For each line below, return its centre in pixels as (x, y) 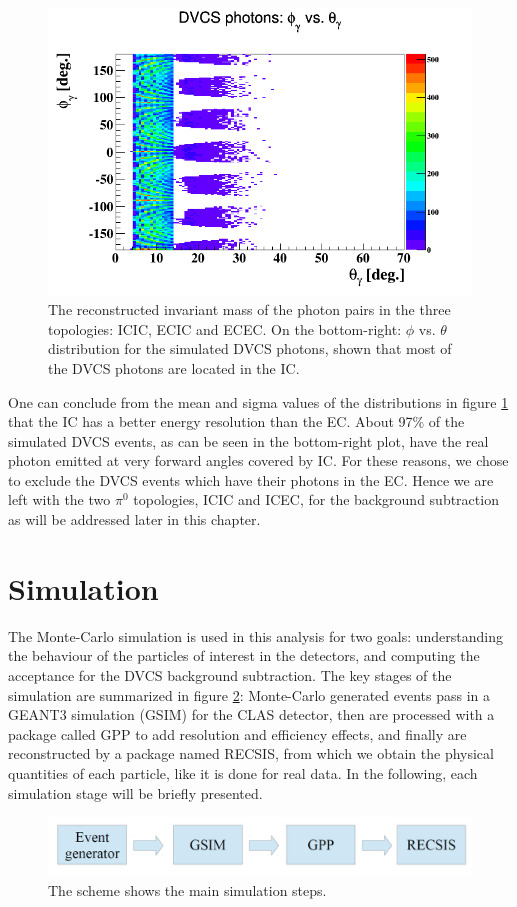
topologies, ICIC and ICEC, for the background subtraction (316, 499)
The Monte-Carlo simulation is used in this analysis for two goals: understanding (256, 635)
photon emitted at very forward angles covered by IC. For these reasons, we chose (258, 460)
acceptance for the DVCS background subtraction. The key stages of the (230, 674)
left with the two (59, 499)
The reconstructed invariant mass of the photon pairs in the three (249, 309)
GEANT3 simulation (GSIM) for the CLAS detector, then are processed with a (251, 714)
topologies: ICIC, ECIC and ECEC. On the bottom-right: (225, 328)
